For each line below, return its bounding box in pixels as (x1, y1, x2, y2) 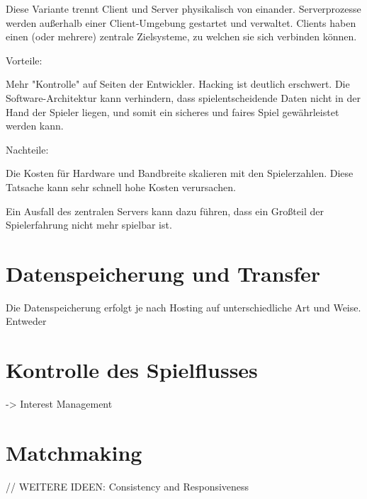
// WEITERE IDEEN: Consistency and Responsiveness (6, 478, 249, 493)
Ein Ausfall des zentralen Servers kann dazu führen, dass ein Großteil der (6, 203, 324, 218)
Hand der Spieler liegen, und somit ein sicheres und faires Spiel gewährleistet (6, 104, 339, 119)
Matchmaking (6, 437, 142, 466)
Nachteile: (6, 142, 49, 156)
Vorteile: (6, 52, 43, 67)
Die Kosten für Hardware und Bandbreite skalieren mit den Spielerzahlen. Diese (6, 166, 354, 180)
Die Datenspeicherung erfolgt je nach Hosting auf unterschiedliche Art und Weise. (6, 299, 361, 314)
